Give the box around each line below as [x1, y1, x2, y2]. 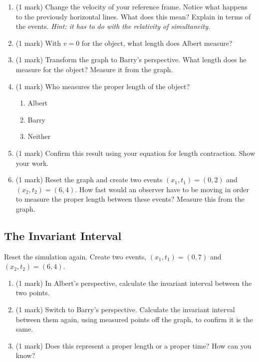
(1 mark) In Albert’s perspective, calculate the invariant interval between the [15, 277, 252, 288]
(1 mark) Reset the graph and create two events [15, 174, 163, 185]
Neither [27, 131, 51, 141]
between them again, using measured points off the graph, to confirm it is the [15, 314, 253, 324]
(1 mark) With [15, 37, 61, 48]
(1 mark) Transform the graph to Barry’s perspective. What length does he [15, 54, 247, 65]
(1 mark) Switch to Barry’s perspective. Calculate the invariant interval [15, 304, 235, 315]
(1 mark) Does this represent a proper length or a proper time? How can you [15, 340, 252, 351]
